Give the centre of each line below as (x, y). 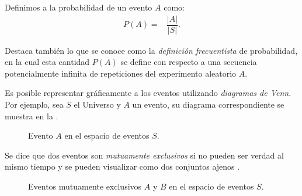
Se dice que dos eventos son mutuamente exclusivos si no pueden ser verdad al (144, 155)
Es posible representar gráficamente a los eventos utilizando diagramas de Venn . (148, 93)
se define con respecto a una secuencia (189, 62)
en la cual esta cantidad (47, 62)
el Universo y (97, 104)
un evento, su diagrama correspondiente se (208, 104)
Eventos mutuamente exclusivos (85, 186)
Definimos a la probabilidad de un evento (79, 7)
